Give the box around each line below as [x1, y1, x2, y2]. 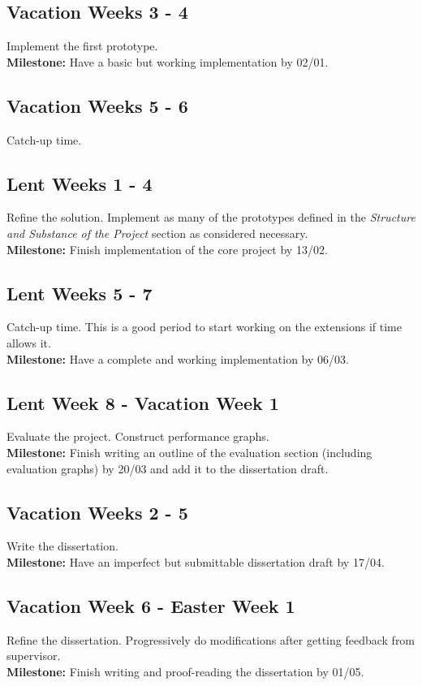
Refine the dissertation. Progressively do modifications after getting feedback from [6, 631, 416, 648]
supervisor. [6, 647, 61, 664]
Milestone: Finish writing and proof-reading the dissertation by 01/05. [6, 662, 364, 680]
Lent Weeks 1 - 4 [6, 170, 153, 196]
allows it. [6, 334, 51, 351]
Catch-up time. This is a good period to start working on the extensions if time [6, 318, 402, 335]
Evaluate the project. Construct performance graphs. [6, 428, 269, 445]
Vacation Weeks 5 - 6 [6, 93, 188, 118]
